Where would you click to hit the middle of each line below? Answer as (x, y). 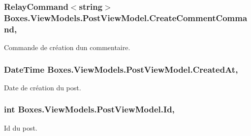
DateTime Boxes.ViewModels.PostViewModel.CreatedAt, (121, 69)
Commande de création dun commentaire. (67, 47)
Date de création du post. (43, 87)
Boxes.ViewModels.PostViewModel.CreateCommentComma (126, 17)
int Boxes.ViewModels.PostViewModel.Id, (89, 109)
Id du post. (21, 127)
